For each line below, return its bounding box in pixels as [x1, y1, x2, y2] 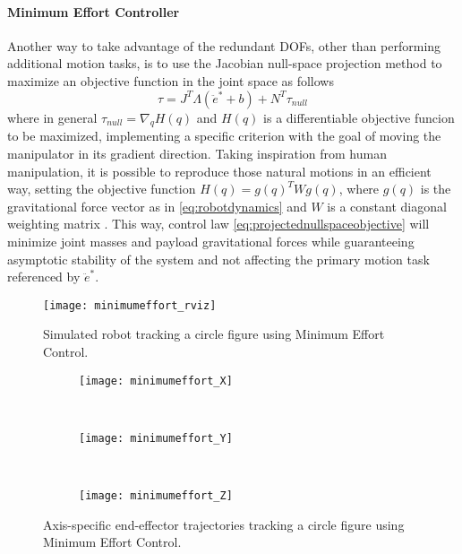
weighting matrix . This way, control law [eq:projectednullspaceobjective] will [7, 214, 430, 233]
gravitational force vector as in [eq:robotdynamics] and [7, 196, 307, 215]
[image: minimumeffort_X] [79, 374, 233, 387]
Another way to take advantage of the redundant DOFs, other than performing [7, 36, 441, 55]
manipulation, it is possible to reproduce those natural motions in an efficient [7, 161, 432, 180]
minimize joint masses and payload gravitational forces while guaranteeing [7, 231, 415, 250]
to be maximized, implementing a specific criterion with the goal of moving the [7, 126, 441, 145]
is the [420, 179, 451, 198]
